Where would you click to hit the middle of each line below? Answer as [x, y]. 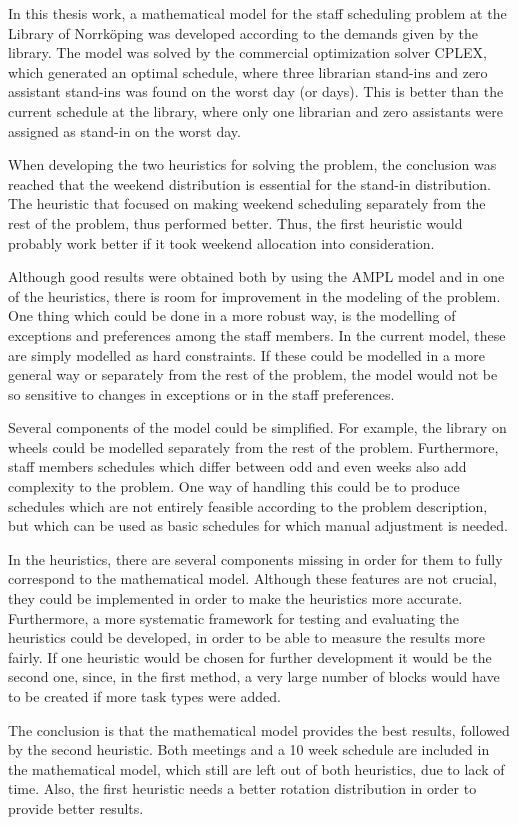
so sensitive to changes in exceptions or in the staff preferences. [201, 393]
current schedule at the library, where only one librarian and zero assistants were [256, 110]
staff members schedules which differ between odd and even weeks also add [237, 466]
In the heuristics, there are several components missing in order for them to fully [255, 558]
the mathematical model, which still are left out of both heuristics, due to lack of [256, 768]
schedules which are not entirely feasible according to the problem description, [248, 505]
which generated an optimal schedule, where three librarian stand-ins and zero [248, 71]
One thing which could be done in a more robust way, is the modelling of [232, 315]
